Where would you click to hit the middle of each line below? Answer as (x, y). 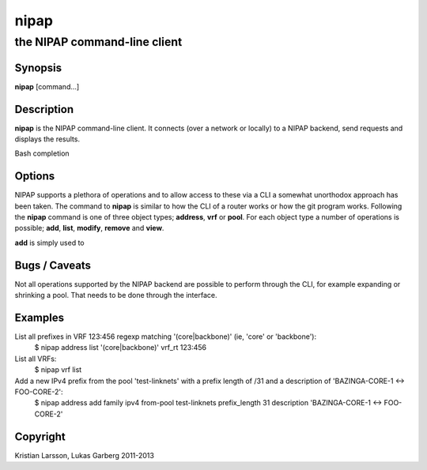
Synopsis (38, 68)
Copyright (40, 436)
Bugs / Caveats (53, 265)
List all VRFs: (36, 359)
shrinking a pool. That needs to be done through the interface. (116, 295)
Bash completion (42, 153)
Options (35, 177)
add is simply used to (49, 243)
